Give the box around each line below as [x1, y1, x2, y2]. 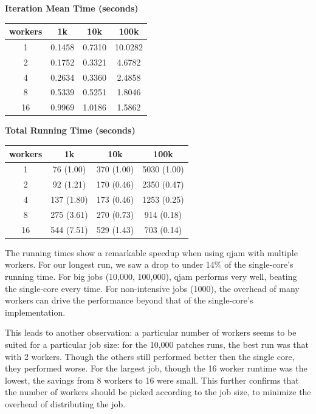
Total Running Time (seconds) [5, 124, 136, 137]
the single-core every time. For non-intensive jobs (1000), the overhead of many [5, 282, 300, 294]
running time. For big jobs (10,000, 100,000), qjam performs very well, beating [5, 270, 297, 282]
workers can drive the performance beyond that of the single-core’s [5, 294, 253, 307]
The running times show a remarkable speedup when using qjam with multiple [5, 246, 298, 259]
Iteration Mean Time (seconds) [5, 2, 139, 14]
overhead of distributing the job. [5, 397, 126, 410]
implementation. [5, 305, 66, 318]
